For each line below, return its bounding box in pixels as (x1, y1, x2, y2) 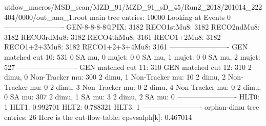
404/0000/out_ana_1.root (4, 11, 88, 22)
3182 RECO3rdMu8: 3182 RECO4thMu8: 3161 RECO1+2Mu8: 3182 (4, 31, 221, 42)
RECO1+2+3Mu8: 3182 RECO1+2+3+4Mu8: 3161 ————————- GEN (4, 41, 248, 52)
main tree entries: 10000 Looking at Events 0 (89, 11, 231, 22)
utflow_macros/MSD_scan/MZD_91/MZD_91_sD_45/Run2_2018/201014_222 (4, 2, 262, 12)
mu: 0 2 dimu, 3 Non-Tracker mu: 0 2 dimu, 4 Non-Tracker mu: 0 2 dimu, (30, 81, 261, 92)
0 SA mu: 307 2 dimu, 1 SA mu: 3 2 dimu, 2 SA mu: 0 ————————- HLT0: (4, 91, 259, 102)
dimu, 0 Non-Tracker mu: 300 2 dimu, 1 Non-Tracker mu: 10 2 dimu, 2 (4, 71, 226, 82)
